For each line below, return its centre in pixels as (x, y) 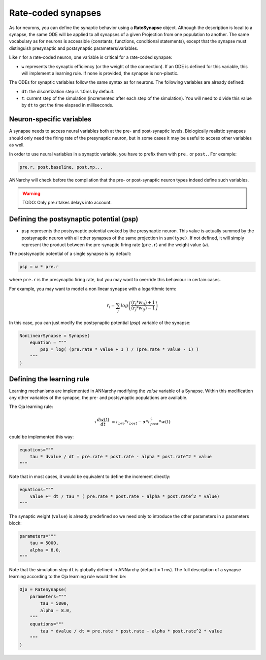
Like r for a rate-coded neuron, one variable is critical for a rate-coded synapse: (91, 57)
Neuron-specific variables (50, 119)
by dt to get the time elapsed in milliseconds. (67, 105)
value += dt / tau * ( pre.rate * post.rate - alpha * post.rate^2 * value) (125, 496)
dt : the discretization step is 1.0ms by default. (68, 91)
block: (16, 523)
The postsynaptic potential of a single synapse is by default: (70, 254)
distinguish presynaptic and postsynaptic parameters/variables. (74, 48)
